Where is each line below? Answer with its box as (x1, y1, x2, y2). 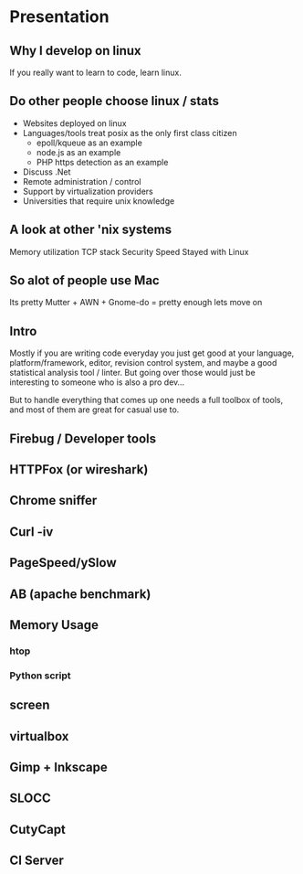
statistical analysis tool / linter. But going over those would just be (9, 368, 256, 378)
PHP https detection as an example (36, 156, 169, 167)
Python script (9, 669, 71, 682)
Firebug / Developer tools (9, 431, 157, 446)
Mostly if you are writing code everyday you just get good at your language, (9, 347, 295, 358)
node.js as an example (36, 146, 121, 157)
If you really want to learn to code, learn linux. (9, 67, 183, 78)
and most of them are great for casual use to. (9, 404, 180, 415)
